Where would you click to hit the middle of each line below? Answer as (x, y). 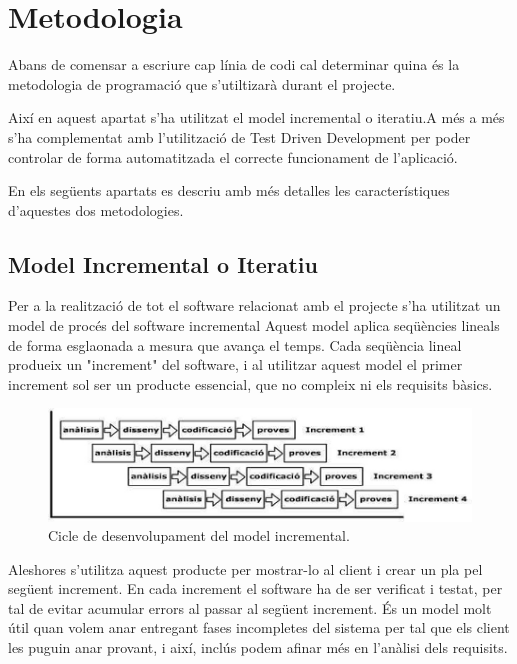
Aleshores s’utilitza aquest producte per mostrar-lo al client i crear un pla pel (245, 568)
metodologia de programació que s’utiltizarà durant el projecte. (202, 83)
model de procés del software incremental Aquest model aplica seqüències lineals (254, 325)
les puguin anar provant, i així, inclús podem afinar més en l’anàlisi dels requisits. (258, 647)
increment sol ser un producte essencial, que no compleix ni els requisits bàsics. (250, 383)
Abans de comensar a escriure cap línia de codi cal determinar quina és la (234, 64)
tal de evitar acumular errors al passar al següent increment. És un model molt (250, 607)
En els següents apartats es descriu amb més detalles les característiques (229, 190)
